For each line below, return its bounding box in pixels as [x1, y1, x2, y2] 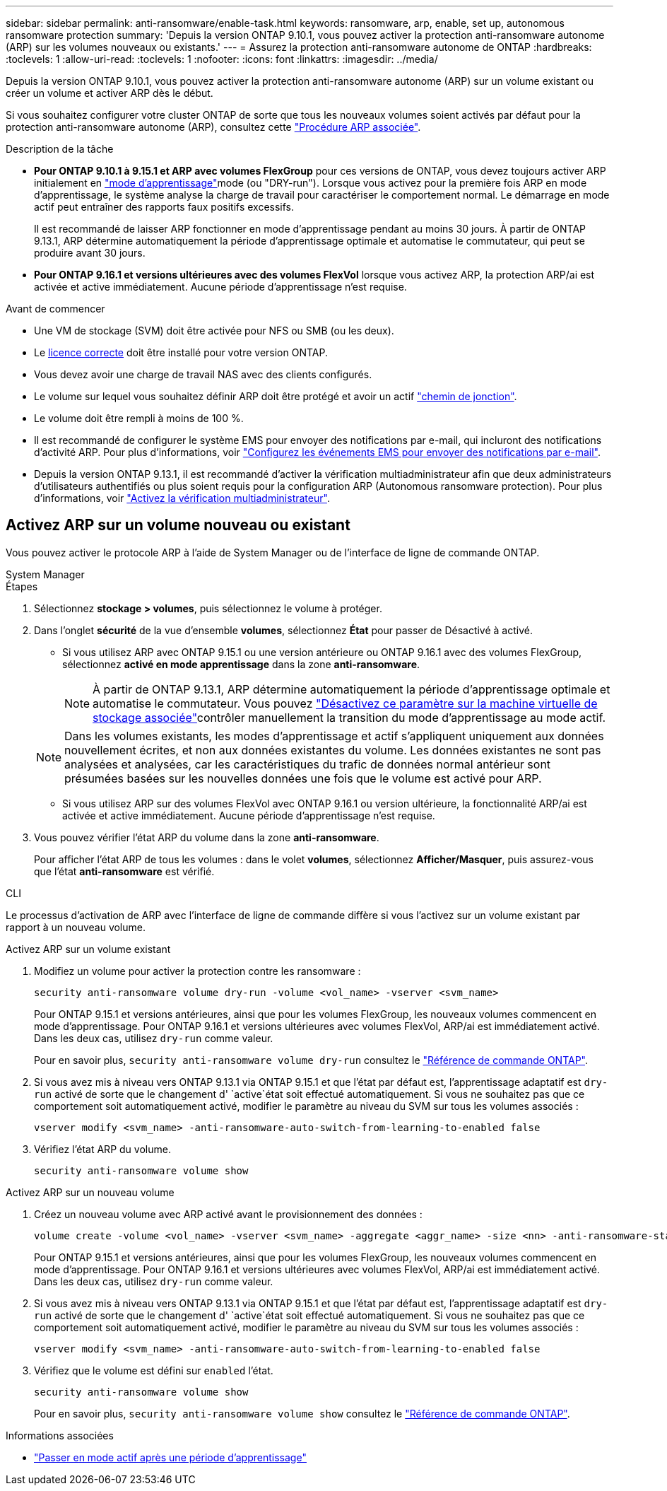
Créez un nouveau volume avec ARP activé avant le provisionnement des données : [34, 1208, 423, 1220]
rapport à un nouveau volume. [6, 920, 146, 933]
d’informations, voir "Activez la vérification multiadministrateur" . [34, 492, 330, 504]
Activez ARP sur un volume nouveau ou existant [6, 516, 350, 534]
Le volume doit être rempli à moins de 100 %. [34, 412, 244, 424]
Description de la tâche [6, 143, 114, 155]
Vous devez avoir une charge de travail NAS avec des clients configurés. [34, 368, 372, 380]
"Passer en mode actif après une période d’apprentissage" [34, 1451, 307, 1463]
